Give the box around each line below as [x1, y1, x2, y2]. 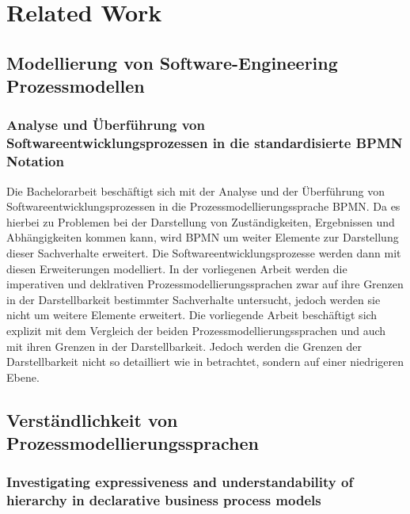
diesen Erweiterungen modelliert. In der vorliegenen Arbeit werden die [6, 260, 347, 276]
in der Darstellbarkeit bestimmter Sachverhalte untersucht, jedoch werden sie [6, 291, 381, 307]
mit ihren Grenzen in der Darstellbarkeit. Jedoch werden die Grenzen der [6, 337, 362, 354]
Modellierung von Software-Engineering [6, 50, 338, 74]
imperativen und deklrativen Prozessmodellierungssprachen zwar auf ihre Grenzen [6, 276, 404, 292]
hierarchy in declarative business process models [6, 490, 321, 510]
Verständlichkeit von [6, 407, 178, 432]
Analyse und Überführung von [6, 115, 205, 135]
